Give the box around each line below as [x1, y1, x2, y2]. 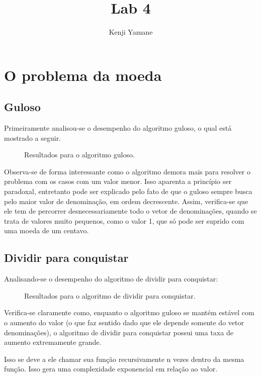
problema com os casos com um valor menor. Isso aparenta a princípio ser [4, 176, 232, 186]
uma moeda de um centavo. [4, 225, 89, 236]
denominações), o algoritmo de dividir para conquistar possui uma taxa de [4, 327, 233, 337]
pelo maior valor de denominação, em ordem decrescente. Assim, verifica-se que [4, 196, 248, 206]
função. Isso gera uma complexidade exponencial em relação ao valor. [4, 363, 218, 374]
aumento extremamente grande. [4, 337, 102, 347]
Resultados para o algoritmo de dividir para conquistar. [24, 290, 196, 301]
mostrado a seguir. [4, 132, 61, 143]
